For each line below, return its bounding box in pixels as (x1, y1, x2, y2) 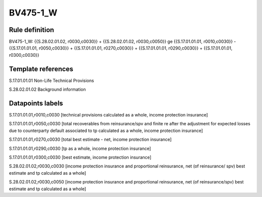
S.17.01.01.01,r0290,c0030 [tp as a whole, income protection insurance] (9, 146, 151, 151)
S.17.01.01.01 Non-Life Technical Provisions (9, 78, 94, 83)
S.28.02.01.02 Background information (9, 86, 86, 92)
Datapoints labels (9, 99, 63, 107)
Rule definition (9, 26, 54, 34)
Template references (9, 65, 74, 73)
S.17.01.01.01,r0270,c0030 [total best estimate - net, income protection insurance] (9, 136, 172, 143)
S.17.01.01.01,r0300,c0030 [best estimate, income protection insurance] (9, 154, 151, 160)
